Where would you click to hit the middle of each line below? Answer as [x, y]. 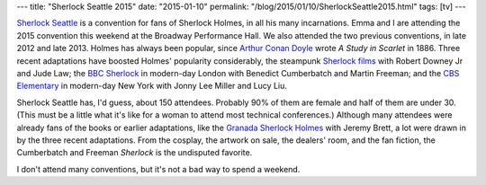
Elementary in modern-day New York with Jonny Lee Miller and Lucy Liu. [152, 86]
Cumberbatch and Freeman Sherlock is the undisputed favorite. [135, 153]
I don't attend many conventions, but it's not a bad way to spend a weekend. [158, 169]
